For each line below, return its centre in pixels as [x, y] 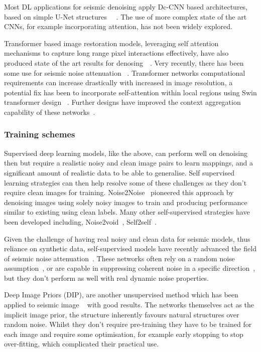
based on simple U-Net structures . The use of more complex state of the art [125, 16]
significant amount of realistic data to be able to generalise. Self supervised [119, 172]
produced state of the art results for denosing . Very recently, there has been [124, 62]
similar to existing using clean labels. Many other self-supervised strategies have [127, 212]
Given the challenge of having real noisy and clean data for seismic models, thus [127, 238]
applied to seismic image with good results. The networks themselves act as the [129, 305]
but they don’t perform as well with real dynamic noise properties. [107, 278]
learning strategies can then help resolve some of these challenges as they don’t [125, 182]
